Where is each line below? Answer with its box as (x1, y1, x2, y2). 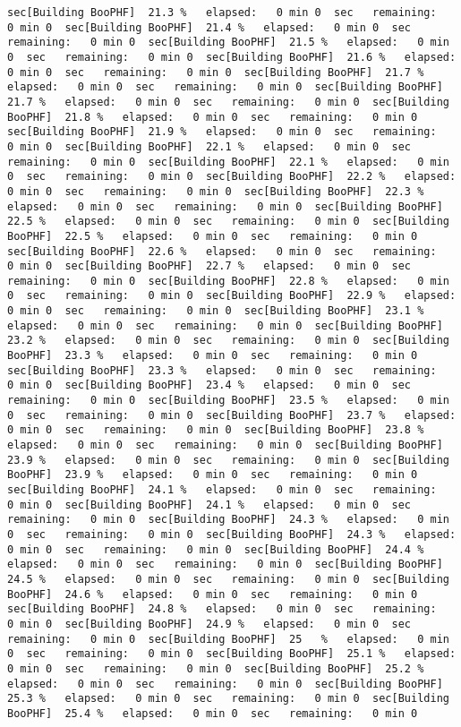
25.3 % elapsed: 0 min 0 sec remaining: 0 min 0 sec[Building (7, 692, 449, 706)
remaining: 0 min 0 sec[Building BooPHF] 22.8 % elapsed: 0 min (7, 274, 449, 287)
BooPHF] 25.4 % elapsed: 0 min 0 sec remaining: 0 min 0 (7, 706, 418, 720)
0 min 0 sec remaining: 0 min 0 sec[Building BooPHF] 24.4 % (7, 543, 424, 556)
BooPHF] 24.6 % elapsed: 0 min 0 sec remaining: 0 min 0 (7, 587, 418, 601)
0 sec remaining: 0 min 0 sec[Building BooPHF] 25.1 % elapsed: (7, 647, 457, 661)
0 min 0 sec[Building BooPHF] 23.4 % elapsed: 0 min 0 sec (7, 379, 412, 392)
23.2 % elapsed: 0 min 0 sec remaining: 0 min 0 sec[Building (7, 334, 449, 347)
